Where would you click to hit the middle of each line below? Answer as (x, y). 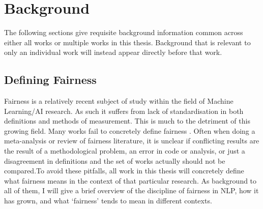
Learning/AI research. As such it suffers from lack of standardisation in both (124, 111)
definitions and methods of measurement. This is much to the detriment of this (127, 121)
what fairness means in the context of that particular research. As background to (130, 180)
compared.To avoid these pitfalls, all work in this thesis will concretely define (124, 171)
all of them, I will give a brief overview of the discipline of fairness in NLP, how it (131, 190)
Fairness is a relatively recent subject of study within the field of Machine (119, 101)
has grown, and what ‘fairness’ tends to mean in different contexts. (108, 201)
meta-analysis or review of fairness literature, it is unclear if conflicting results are (132, 141)
